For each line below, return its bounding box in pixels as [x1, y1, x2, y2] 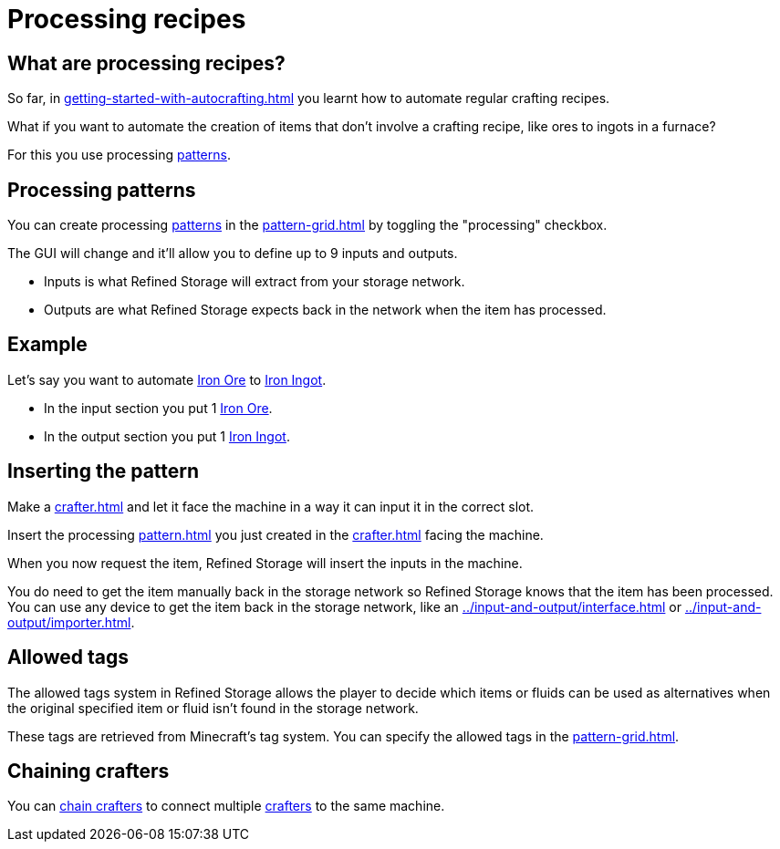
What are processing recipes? [7, 51, 286, 75]
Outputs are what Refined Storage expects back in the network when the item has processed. [44, 302, 607, 318]
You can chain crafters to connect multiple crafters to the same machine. [7, 798, 445, 814]
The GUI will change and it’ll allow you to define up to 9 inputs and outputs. [7, 245, 458, 262]
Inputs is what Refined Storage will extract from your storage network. [44, 274, 465, 290]
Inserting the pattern [7, 460, 200, 483]
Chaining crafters [7, 759, 170, 782]
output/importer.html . [7, 614, 135, 630]
